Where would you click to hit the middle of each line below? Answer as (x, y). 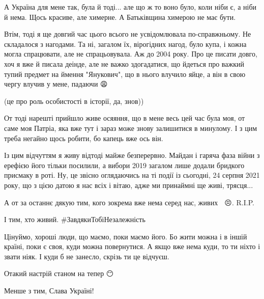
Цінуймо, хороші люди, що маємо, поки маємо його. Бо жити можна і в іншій (126, 236)
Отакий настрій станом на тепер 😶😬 (60, 273)
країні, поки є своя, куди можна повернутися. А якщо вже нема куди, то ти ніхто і (132, 246)
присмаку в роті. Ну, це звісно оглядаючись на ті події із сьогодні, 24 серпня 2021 (132, 175)
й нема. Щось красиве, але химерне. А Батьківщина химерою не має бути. (120, 17)
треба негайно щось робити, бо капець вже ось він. (84, 138)
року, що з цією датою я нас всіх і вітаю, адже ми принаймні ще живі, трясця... (129, 185)
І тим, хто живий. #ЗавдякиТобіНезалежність (75, 219)
